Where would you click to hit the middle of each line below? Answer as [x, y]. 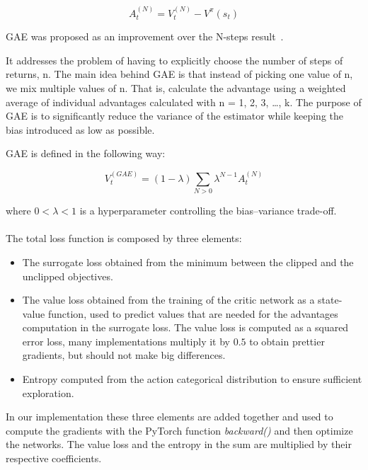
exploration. [48, 392]
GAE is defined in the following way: [86, 153]
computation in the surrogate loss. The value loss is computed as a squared [185, 327]
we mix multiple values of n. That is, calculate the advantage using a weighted [176, 88]
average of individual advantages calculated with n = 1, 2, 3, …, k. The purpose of [184, 102]
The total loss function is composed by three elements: [124, 238]
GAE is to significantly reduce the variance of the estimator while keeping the [175, 116]
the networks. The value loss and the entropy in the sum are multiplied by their [179, 444]
